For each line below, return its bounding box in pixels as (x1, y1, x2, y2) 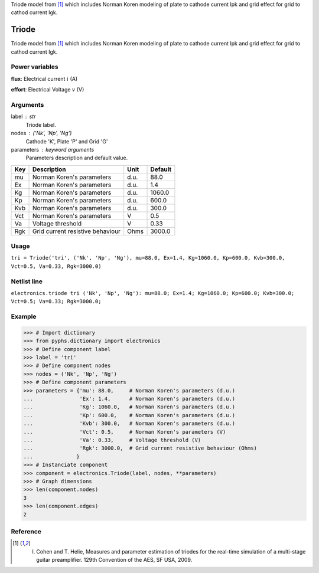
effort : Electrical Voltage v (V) (11, 86, 84, 93)
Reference (11, 527, 41, 535)
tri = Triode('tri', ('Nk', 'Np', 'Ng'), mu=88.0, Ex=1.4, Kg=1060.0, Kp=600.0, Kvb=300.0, (11, 254, 285, 261)
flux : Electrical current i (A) (11, 75, 78, 82)
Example (11, 313, 37, 321)
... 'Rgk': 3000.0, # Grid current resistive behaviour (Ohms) (23, 445, 257, 451)
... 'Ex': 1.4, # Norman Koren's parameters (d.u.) (23, 395, 236, 402)
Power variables (11, 63, 58, 71)
